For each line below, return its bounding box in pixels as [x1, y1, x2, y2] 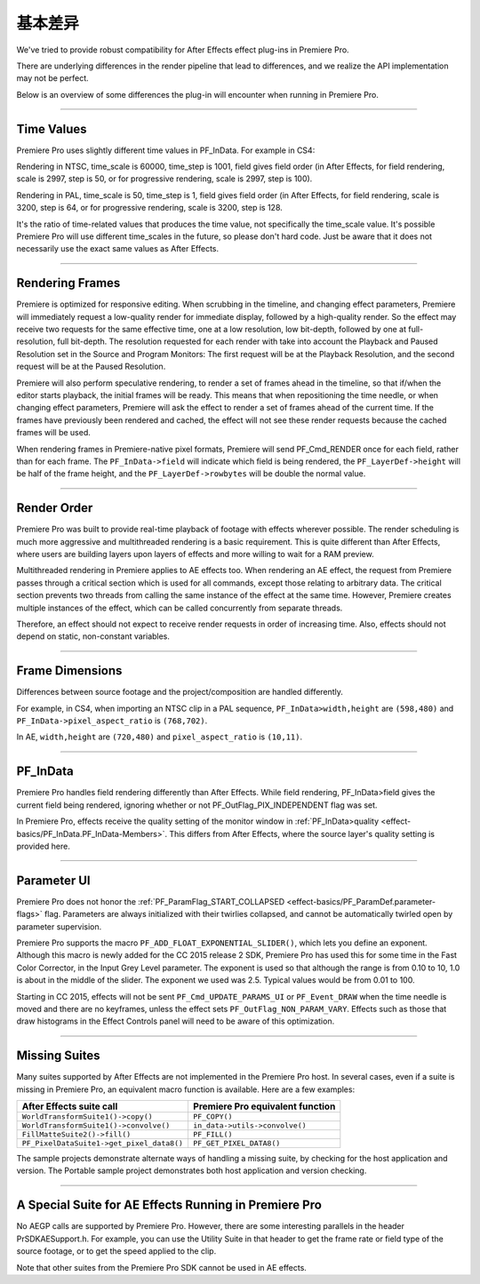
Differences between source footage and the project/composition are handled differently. [16, 687, 344, 698]
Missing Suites [16, 1049, 101, 1064]
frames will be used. [16, 427, 91, 438]
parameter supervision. [16, 921, 102, 932]
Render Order [16, 500, 93, 515]
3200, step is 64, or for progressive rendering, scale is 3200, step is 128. [16, 203, 284, 213]
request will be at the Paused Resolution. [16, 361, 166, 372]
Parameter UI [16, 873, 91, 888]
